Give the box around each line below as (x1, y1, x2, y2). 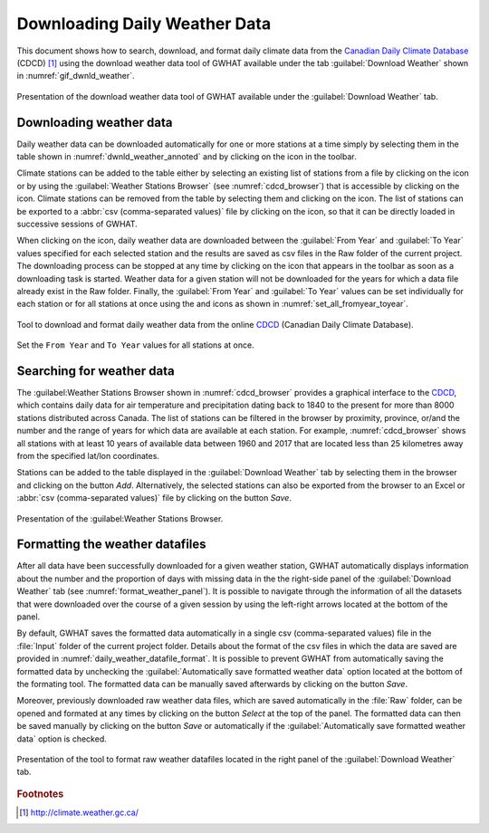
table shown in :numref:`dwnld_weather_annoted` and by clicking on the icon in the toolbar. (16, 151, 357, 162)
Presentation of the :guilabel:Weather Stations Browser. (16, 512, 224, 524)
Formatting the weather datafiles (16, 537, 207, 552)
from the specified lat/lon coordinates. (16, 450, 160, 461)
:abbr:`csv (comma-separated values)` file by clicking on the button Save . (16, 493, 292, 503)
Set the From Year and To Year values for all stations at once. (16, 340, 254, 350)
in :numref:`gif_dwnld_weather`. (16, 71, 135, 81)
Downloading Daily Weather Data (16, 14, 272, 34)
